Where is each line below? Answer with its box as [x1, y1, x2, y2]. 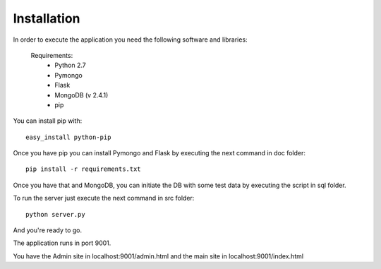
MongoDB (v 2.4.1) [54, 90, 109, 99]
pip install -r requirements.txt [25, 165, 141, 173]
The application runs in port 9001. [13, 239, 111, 247]
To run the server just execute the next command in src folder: [13, 194, 195, 203]
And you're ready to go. [13, 226, 83, 234]
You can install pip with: [13, 116, 83, 125]
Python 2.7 [54, 61, 86, 70]
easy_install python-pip [25, 133, 111, 141]
